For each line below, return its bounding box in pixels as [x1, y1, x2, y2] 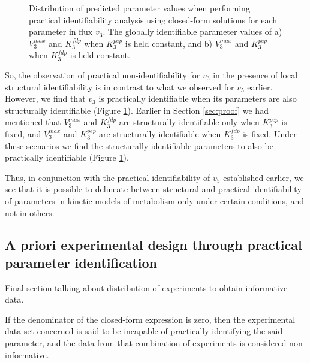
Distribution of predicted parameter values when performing [29, 2, 250, 14]
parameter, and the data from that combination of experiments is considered [5, 337, 287, 349]
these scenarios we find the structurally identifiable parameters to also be [5, 139, 273, 152]
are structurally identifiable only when [119, 116, 260, 128]
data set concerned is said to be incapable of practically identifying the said [5, 325, 283, 337]
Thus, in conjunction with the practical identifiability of [5, 171, 210, 183]
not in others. [5, 206, 55, 219]
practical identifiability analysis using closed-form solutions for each [29, 13, 277, 26]
